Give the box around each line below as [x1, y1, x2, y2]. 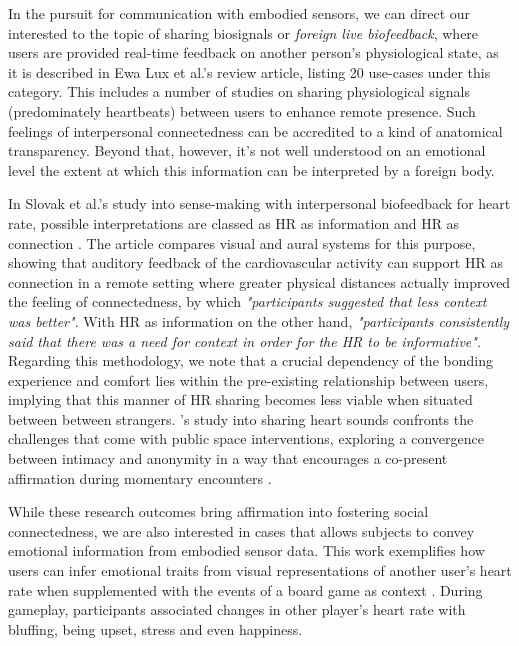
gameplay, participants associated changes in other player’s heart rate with [8, 599, 466, 620]
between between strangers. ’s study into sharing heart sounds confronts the [8, 408, 474, 429]
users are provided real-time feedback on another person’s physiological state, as [8, 42, 499, 63]
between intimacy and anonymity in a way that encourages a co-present [8, 448, 448, 469]
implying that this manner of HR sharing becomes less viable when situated [8, 389, 473, 410]
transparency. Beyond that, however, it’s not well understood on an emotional [8, 140, 486, 161]
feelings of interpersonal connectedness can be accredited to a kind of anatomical [8, 120, 503, 141]
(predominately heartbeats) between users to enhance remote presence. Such [8, 100, 476, 121]
